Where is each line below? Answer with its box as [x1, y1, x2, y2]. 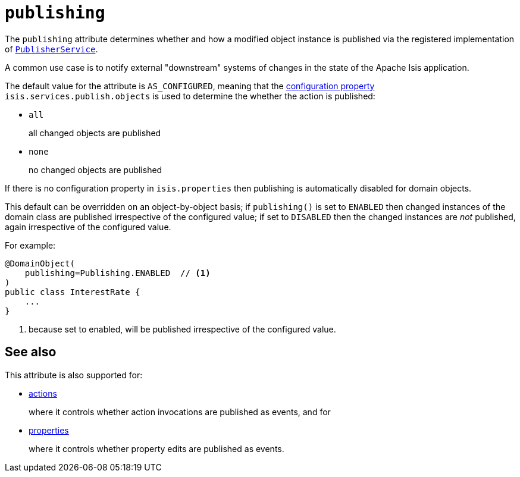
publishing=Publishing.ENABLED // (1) [24, 268, 211, 278]
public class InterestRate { [5, 287, 140, 297]
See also [5, 344, 57, 360]
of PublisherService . [5, 43, 98, 54]
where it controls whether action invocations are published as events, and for [29, 406, 331, 417]
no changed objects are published [29, 164, 162, 175]
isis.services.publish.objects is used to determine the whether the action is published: [5, 90, 375, 101]
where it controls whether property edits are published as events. [29, 443, 284, 454]
